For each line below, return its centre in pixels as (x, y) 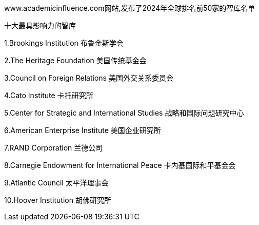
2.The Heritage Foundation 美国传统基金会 (75, 60)
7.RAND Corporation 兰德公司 (54, 148)
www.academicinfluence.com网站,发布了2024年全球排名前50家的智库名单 (130, 8)
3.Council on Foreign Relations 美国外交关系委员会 (89, 78)
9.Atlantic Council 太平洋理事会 (56, 183)
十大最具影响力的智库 (40, 25)
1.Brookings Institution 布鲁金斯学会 (64, 43)
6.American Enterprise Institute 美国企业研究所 (83, 130)
